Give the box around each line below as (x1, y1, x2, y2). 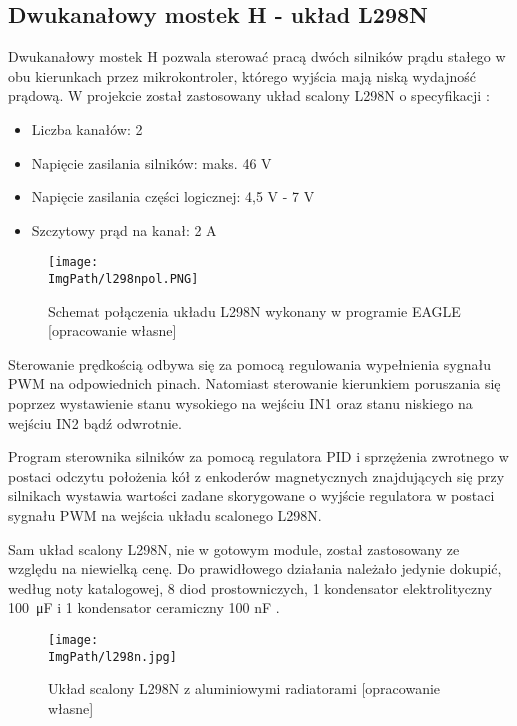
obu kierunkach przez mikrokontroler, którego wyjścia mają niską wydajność (8, 65, 476, 86)
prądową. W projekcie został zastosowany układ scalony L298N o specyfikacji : (8, 85, 490, 106)
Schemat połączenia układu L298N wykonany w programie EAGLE (48, 300, 461, 321)
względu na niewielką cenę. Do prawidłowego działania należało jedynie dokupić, (8, 558, 502, 579)
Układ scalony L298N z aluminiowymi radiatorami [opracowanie (48, 678, 441, 699)
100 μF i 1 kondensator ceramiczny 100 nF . (8, 597, 280, 618)
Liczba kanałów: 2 (31, 118, 143, 139)
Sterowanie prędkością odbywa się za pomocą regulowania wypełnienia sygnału (8, 353, 492, 374)
